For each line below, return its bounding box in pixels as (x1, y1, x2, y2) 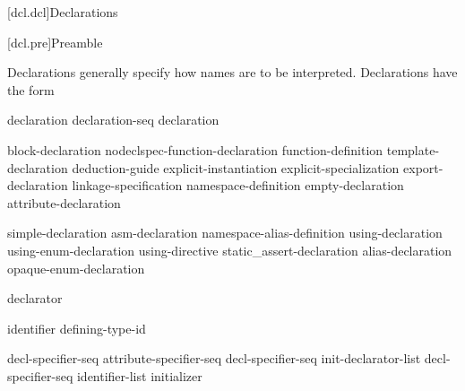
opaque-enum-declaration (7, 258, 145, 277)
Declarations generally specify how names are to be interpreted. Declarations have (7, 63, 458, 82)
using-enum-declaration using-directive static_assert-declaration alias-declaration (7, 240, 452, 259)
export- (403, 158, 443, 177)
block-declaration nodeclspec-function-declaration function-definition (7, 140, 383, 159)
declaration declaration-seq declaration (7, 110, 220, 129)
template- (386, 140, 440, 159)
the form (7, 80, 55, 99)
